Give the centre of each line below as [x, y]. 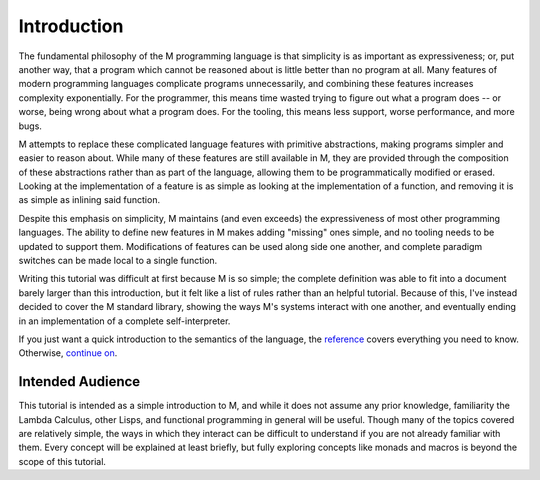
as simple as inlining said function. [89, 200]
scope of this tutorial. [62, 461]
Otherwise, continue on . [68, 353]
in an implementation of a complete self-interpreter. [124, 321]
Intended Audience [79, 381]
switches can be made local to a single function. [118, 261]
